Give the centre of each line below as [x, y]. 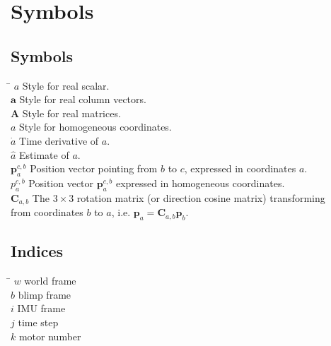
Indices [37, 251]
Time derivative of [59, 140]
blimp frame [45, 294]
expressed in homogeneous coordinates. [200, 183]
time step [38, 322]
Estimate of [44, 154]
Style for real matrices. [71, 113]
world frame [50, 281]
